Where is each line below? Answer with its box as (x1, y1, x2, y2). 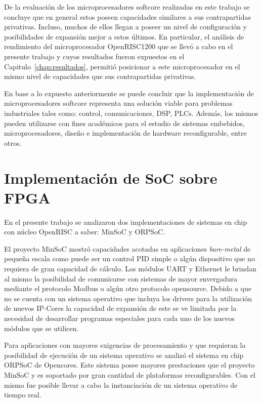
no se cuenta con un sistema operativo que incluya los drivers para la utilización (4, 293, 252, 303)
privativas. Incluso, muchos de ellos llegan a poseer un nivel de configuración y (4, 21, 247, 32)
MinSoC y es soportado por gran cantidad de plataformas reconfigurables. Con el (4, 369, 255, 380)
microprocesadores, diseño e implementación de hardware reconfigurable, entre (4, 128, 247, 138)
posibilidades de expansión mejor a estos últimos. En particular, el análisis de (4, 31, 244, 42)
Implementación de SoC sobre (4, 167, 217, 188)
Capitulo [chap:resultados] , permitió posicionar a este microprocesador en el (4, 61, 240, 71)
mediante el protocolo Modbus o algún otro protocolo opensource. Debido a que (4, 283, 251, 294)
